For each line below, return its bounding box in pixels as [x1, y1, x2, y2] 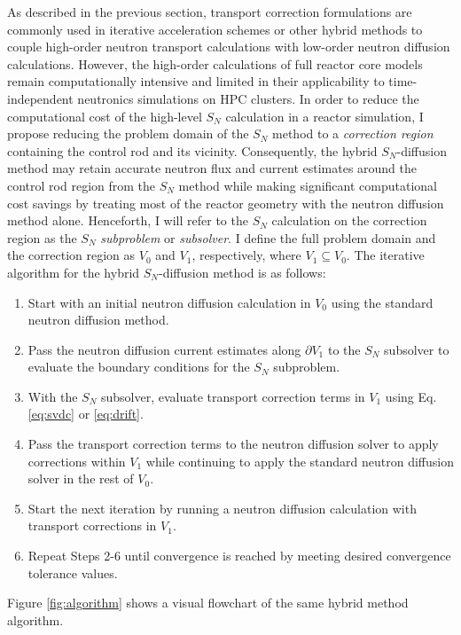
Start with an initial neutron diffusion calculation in [27, 293, 311, 311]
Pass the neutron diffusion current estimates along [27, 340, 301, 358]
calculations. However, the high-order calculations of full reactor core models [7, 54, 423, 73]
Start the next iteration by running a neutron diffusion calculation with [27, 498, 417, 517]
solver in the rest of [27, 469, 134, 488]
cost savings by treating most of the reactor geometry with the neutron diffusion [7, 193, 444, 212]
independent [7, 89, 74, 107]
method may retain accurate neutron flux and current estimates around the [7, 159, 418, 177]
